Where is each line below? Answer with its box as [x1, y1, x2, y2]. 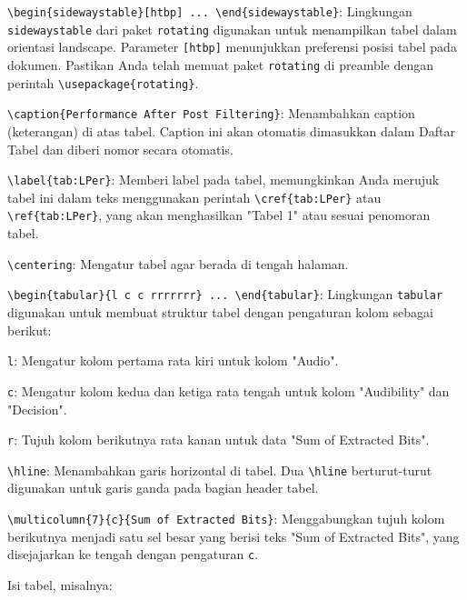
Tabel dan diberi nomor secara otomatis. [7, 139, 233, 158]
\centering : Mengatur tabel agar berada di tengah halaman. [7, 254, 349, 273]
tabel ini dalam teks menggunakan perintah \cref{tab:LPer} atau [7, 187, 382, 206]
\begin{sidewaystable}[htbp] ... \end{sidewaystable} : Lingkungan [7, 2, 412, 20]
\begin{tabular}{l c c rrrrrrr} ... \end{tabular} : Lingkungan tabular [7, 285, 443, 304]
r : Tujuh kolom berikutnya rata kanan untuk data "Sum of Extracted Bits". [7, 430, 430, 449]
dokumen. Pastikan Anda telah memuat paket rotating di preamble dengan [7, 55, 434, 74]
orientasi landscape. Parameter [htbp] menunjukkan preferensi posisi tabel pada [7, 37, 457, 56]
